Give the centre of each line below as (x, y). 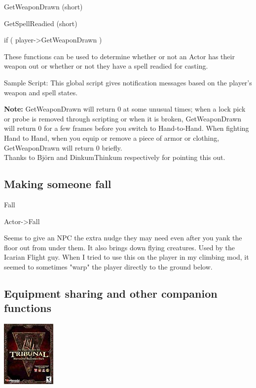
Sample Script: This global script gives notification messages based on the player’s (128, 82)
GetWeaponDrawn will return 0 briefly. (63, 147)
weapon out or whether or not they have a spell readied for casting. (106, 66)
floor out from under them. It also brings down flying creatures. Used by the (120, 247)
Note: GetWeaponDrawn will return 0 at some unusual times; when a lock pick (125, 109)
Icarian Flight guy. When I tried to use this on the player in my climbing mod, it (127, 257)
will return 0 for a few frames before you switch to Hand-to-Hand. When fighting (127, 128)
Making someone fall (58, 184)
